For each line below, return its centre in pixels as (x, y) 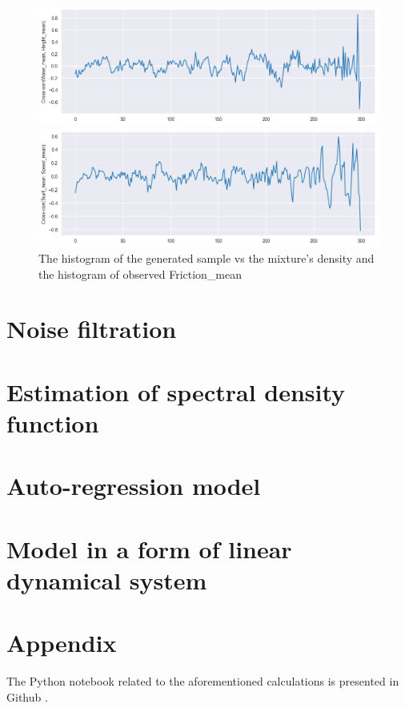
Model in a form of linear (149, 548)
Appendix (62, 643)
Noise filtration (92, 329)
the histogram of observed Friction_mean (140, 274)
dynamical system (107, 579)
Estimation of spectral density (176, 391)
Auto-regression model (134, 486)
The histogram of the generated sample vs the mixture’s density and (207, 258)
